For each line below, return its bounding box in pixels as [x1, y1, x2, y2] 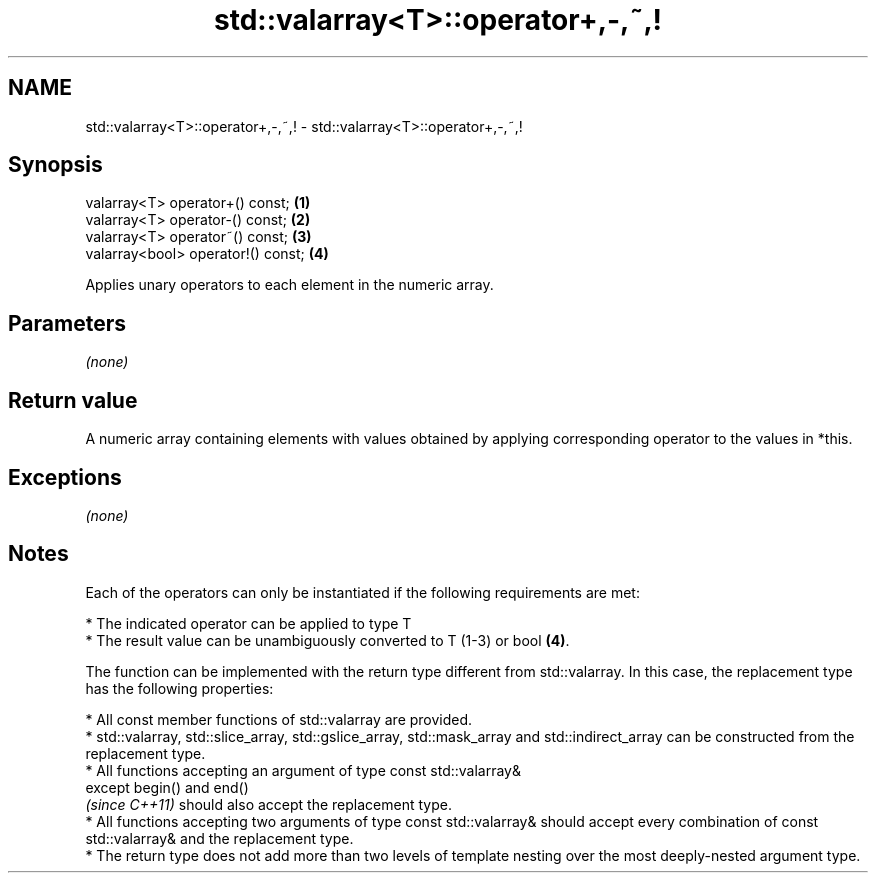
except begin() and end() [85, 778, 249, 796]
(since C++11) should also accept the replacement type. [85, 795, 452, 813]
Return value [8, 387, 138, 413]
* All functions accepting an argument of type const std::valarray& [85, 761, 521, 779]
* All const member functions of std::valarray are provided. [85, 710, 473, 728]
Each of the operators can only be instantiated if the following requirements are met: [85, 583, 640, 601]
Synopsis [8, 152, 103, 178]
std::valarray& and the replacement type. [85, 829, 354, 847]
